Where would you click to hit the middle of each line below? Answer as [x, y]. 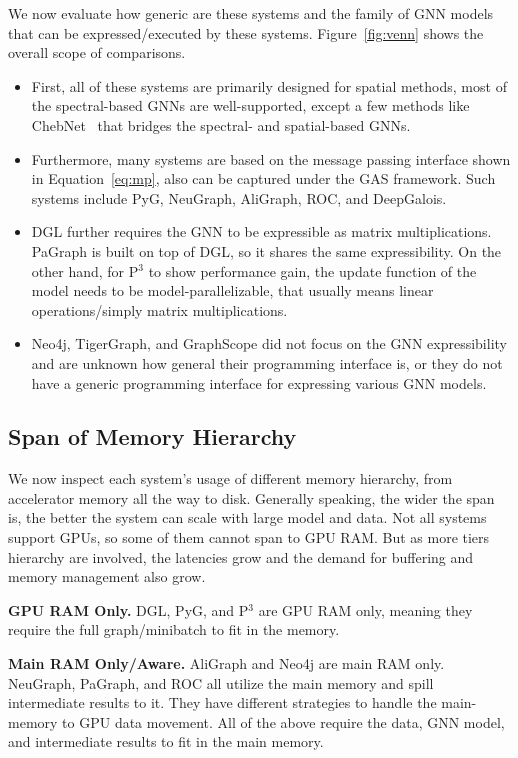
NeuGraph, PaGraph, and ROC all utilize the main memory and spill [221, 682]
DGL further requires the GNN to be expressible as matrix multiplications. [261, 231]
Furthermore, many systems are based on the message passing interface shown [271, 158]
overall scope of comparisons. [97, 52]
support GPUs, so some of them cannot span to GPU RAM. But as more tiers [249, 537]
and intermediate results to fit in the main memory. [166, 741]
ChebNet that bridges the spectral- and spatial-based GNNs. [221, 124]
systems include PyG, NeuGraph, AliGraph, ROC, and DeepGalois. [239, 197]
